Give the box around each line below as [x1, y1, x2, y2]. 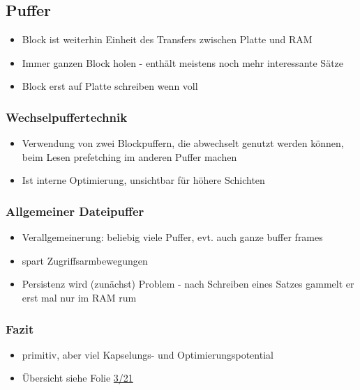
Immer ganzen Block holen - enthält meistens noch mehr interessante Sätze [22, 55, 344, 70]
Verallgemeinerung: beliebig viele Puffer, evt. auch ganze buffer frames [22, 230, 323, 244]
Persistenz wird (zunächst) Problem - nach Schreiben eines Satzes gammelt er [22, 276, 354, 291]
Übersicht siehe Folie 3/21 [22, 370, 133, 385]
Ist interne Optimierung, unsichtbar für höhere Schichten [22, 173, 265, 187]
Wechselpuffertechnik [6, 108, 128, 125]
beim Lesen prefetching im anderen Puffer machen [22, 149, 237, 164]
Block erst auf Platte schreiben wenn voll [22, 79, 198, 93]
